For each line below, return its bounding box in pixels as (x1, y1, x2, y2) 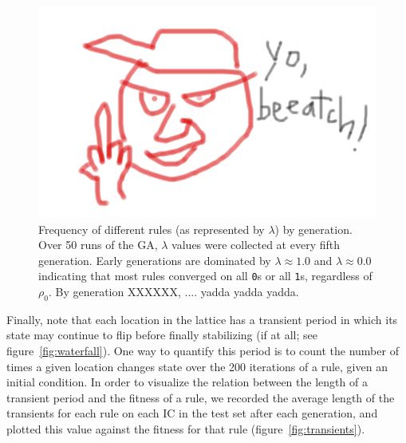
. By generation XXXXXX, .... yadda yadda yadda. (48, 283, 299, 300)
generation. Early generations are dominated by (38, 251, 271, 268)
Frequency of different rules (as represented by (38, 220, 265, 237)
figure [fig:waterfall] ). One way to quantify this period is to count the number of (6, 342, 399, 359)
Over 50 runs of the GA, (38, 236, 158, 253)
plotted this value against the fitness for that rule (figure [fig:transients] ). (6, 420, 365, 437)
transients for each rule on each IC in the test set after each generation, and (6, 405, 378, 421)
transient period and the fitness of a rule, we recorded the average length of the (6, 389, 395, 405)
